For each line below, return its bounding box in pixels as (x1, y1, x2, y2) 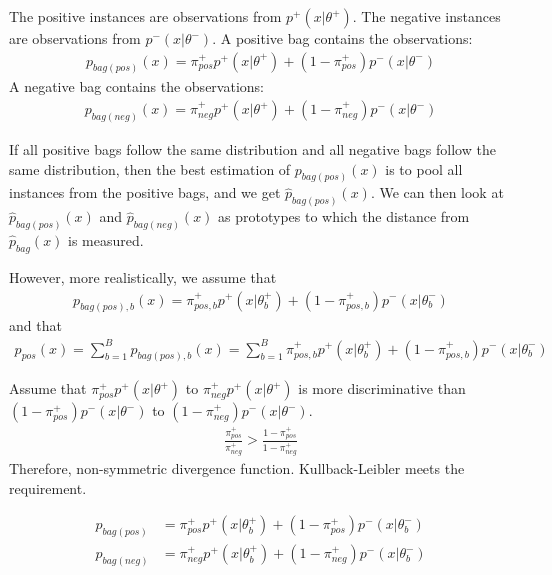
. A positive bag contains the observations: (212, 28, 473, 48)
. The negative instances (352, 6, 501, 26)
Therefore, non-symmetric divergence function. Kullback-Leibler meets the (9, 458, 465, 479)
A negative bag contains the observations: (9, 76, 264, 97)
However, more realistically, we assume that (9, 266, 277, 287)
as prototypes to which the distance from (218, 206, 470, 227)
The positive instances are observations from (9, 6, 282, 26)
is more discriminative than (298, 378, 466, 399)
